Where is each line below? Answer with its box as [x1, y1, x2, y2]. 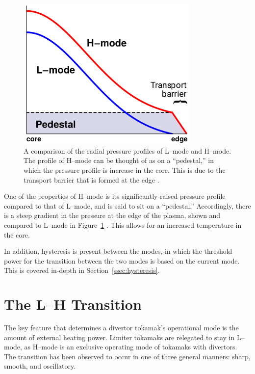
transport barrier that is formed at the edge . [24, 174, 159, 185]
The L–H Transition [4, 294, 142, 314]
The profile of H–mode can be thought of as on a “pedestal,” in [24, 155, 214, 165]
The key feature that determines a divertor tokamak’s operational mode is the [4, 322, 239, 333]
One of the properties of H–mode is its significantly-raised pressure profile [4, 191, 226, 201]
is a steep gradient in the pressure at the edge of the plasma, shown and [4, 210, 221, 220]
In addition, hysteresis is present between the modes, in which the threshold [4, 246, 232, 256]
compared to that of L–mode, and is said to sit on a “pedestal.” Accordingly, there [4, 200, 251, 211]
